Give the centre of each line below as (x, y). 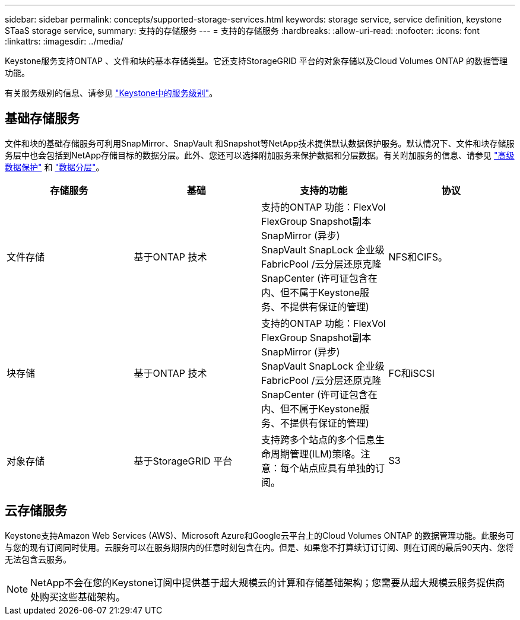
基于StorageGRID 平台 (183, 461)
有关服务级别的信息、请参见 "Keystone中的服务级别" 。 (111, 93)
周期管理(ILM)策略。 (316, 454)
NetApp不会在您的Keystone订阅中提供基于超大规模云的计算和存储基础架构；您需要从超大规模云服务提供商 (268, 582)
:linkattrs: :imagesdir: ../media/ (64, 41)
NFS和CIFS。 (418, 257)
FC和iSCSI (412, 373)
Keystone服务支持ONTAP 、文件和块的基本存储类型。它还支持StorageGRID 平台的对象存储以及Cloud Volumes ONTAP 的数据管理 (256, 61)
